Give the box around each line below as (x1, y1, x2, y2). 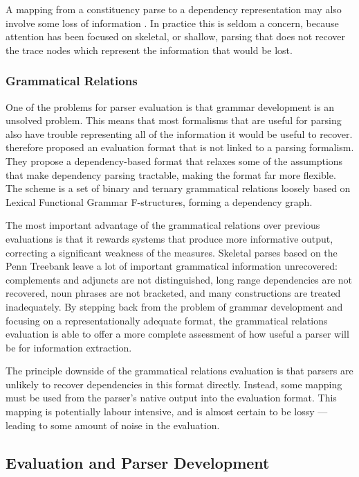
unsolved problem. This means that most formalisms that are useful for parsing (6, 113, 342, 128)
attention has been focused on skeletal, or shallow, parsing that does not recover (6, 29, 345, 44)
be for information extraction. (6, 340, 132, 354)
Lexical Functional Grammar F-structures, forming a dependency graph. (6, 194, 313, 209)
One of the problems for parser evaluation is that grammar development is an (6, 99, 334, 114)
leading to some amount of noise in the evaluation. (6, 417, 220, 432)
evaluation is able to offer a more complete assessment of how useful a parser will (6, 327, 349, 341)
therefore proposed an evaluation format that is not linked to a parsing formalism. (6, 140, 354, 155)
